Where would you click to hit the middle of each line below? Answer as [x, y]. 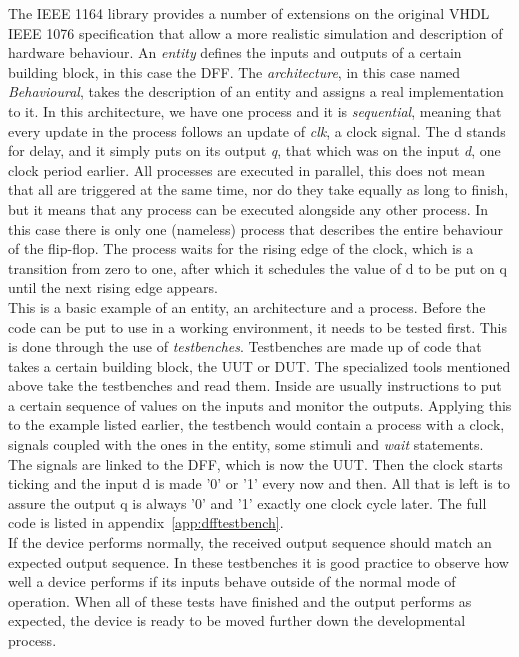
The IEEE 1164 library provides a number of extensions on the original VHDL [249, 13]
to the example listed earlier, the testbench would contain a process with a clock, [256, 424]
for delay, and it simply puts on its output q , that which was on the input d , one [254, 150]
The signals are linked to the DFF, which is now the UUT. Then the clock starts [255, 463]
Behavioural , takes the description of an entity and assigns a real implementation [256, 91]
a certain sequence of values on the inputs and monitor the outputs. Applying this [260, 404]
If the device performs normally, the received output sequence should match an [250, 542]
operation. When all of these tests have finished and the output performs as [240, 600]
